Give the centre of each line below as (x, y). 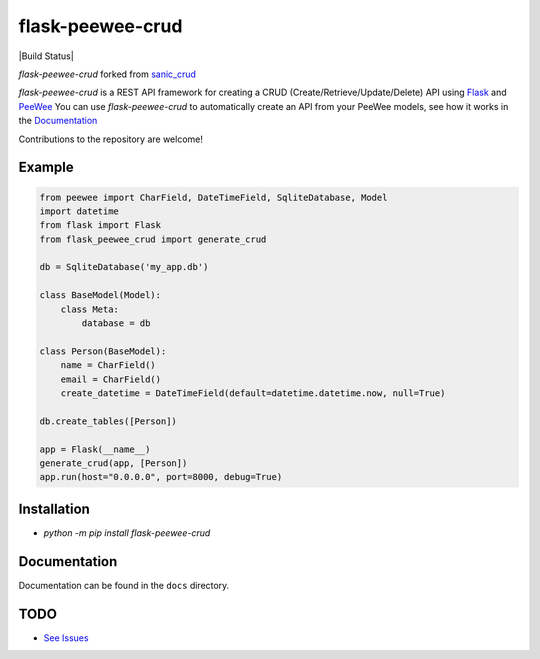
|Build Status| (46, 56)
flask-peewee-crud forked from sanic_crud (107, 74)
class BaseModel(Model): (100, 295)
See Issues (66, 637)
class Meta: (90, 309)
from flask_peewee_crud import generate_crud (153, 239)
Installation (54, 508)
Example (46, 167)
